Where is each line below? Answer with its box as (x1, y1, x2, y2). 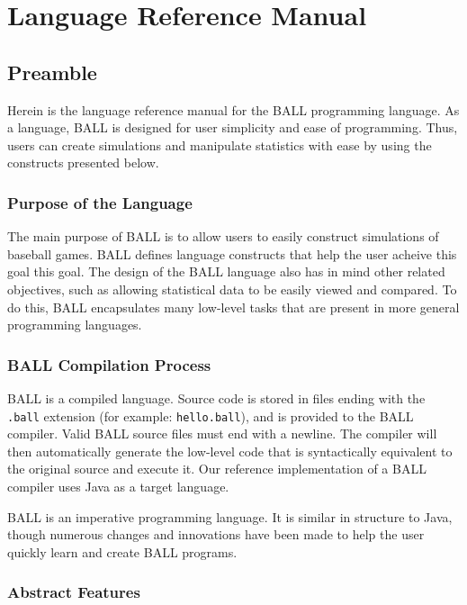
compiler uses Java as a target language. (7, 476, 229, 495)
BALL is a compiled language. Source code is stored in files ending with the (7, 388, 426, 407)
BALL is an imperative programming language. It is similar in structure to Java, (7, 507, 453, 526)
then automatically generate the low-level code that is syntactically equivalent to (7, 441, 453, 460)
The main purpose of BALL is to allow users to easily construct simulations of (7, 227, 439, 246)
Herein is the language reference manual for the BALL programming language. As (7, 100, 460, 119)
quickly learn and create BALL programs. (7, 542, 238, 561)
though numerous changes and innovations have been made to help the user (7, 525, 425, 544)
